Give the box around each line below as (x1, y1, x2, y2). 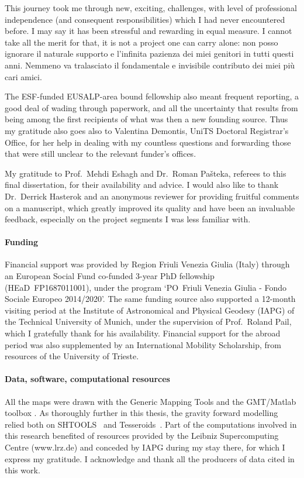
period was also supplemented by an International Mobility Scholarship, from (5, 338, 282, 350)
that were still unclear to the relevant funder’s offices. (5, 147, 196, 160)
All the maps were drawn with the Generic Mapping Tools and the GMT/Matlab (5, 395, 296, 407)
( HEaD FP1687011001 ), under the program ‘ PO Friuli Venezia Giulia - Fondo (5, 281, 287, 293)
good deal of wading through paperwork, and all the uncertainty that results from (5, 101, 298, 114)
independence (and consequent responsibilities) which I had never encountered (5, 13, 285, 25)
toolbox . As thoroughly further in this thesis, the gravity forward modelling (5, 407, 278, 419)
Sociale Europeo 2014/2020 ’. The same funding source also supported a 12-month (5, 293, 296, 305)
